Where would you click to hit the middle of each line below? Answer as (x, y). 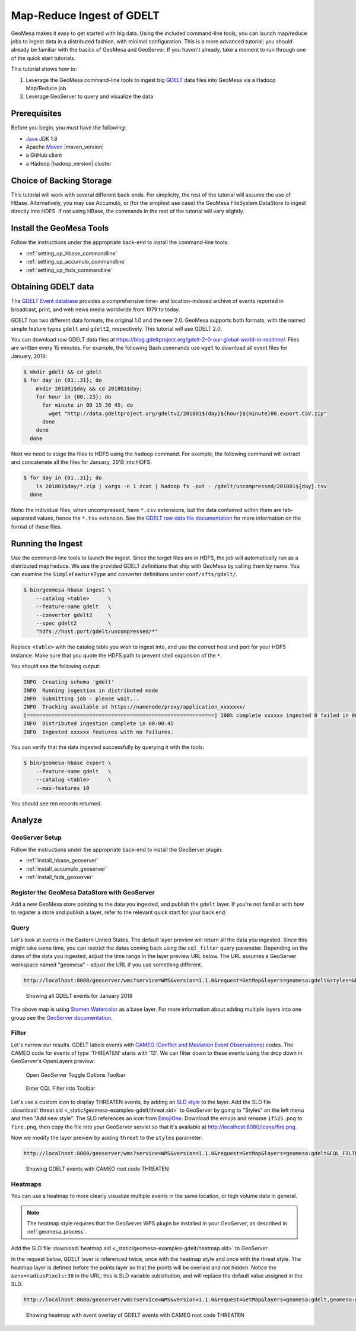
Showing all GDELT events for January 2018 (79, 995)
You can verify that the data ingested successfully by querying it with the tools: (108, 747)
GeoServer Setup (36, 837)
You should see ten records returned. (56, 803)
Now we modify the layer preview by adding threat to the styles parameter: (107, 1138)
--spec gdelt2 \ (74, 623)
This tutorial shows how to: (44, 69)
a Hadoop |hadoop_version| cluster (69, 163)
